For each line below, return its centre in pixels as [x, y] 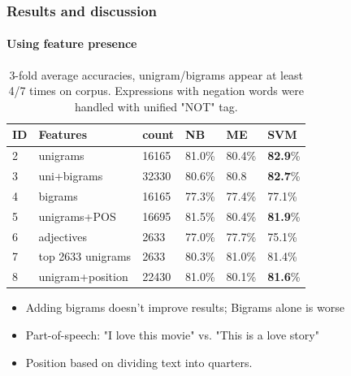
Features [63, 134]
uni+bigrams [71, 176]
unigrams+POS [77, 216]
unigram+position [83, 277]
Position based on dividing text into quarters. [139, 362]
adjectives [63, 236]
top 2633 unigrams [85, 256]
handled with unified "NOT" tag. [156, 106]
